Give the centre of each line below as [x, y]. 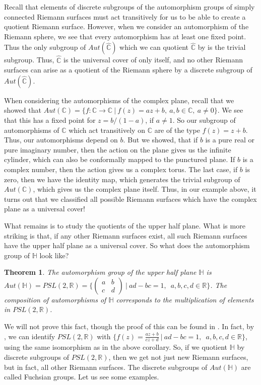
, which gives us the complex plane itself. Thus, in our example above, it [145, 189]
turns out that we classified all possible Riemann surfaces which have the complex [130, 199]
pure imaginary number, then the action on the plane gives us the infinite [118, 149]
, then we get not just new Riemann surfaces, [178, 357]
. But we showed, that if [160, 140]
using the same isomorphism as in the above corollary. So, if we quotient [116, 347]
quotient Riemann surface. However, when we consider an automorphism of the [126, 26]
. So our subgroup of [204, 120]
